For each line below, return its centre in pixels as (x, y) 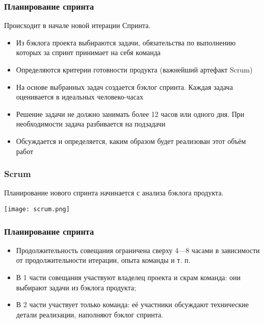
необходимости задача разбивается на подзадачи (91, 124)
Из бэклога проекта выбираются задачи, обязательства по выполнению (126, 42)
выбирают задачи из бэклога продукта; (76, 287)
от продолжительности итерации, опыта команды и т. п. (103, 260)
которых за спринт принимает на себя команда (88, 52)
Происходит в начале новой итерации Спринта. (77, 25)
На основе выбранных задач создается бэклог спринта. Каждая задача (124, 86)
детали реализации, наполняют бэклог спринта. (90, 314)
